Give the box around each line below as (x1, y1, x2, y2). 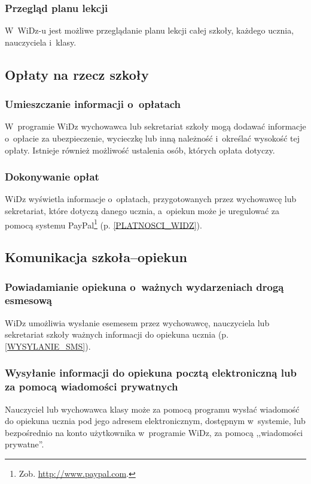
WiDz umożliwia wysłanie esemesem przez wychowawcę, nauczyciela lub (5, 316, 270, 329)
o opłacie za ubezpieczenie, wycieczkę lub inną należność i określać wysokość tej (5, 132, 300, 144)
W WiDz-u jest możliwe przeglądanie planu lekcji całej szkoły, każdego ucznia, (5, 24, 294, 37)
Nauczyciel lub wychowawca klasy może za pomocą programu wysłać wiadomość (5, 402, 300, 415)
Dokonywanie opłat (5, 169, 99, 184)
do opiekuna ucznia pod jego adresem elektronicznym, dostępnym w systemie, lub (5, 414, 306, 427)
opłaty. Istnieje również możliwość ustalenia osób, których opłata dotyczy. (5, 143, 275, 156)
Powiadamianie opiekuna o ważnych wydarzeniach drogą (5, 279, 284, 294)
